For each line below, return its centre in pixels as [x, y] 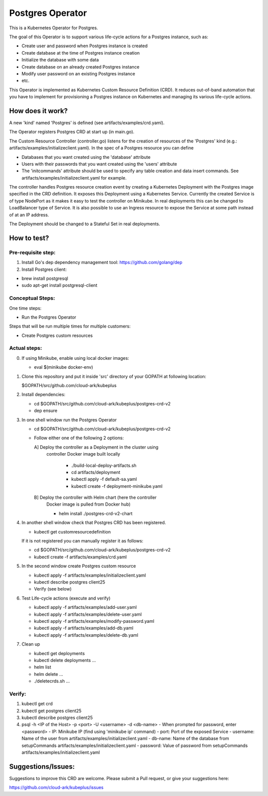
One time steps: [25, 308]
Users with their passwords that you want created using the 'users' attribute [99, 164]
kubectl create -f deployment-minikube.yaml [117, 486]
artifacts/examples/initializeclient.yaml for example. [74, 178]
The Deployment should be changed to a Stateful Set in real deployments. [85, 224]
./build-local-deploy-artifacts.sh [104, 465]
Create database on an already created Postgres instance [81, 66]
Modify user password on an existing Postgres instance [78, 73]
